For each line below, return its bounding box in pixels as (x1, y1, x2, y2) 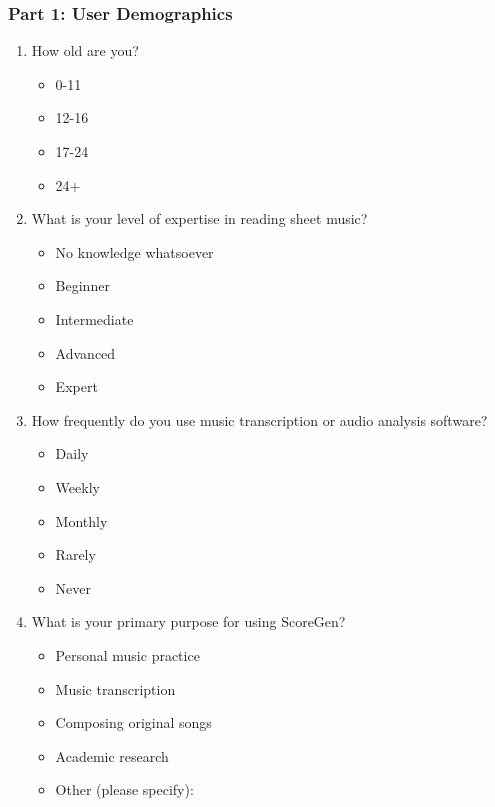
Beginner (55, 275, 110, 296)
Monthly (55, 510, 108, 531)
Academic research (55, 745, 169, 766)
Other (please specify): (55, 779, 194, 800)
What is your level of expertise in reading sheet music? (31, 208, 368, 229)
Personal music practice (55, 644, 200, 665)
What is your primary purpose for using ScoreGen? (31, 611, 346, 632)
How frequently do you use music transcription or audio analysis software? (31, 409, 488, 430)
